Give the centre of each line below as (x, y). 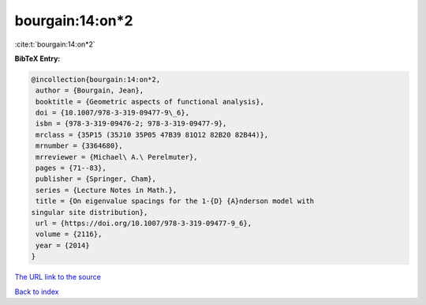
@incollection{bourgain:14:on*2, (96, 79)
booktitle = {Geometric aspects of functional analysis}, (150, 102)
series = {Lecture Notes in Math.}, (106, 190)
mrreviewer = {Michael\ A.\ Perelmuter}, (117, 157)
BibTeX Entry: (37, 58)
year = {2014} (63, 245)
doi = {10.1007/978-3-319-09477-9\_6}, (112, 113)
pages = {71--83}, (71, 168)
